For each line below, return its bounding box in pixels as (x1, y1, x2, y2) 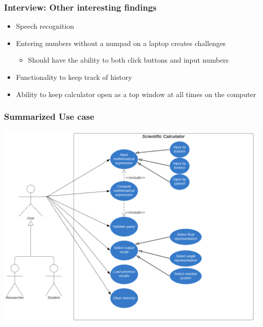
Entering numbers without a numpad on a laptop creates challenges (16, 37, 226, 48)
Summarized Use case (4, 110, 95, 123)
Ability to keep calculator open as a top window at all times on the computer (16, 88, 256, 99)
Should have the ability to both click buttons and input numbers (28, 55, 229, 65)
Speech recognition (16, 21, 74, 31)
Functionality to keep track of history (16, 72, 132, 82)
